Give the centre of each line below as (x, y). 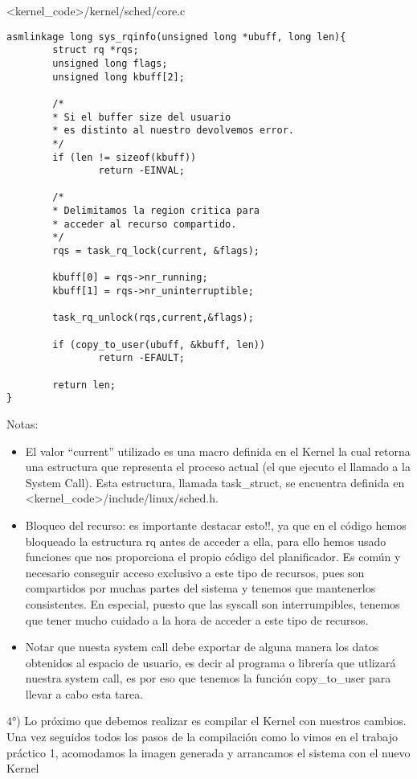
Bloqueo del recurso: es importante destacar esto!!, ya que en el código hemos (216, 525)
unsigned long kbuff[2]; (119, 77)
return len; (84, 385)
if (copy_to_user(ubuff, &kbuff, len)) (159, 344)
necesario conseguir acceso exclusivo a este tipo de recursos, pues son (195, 572)
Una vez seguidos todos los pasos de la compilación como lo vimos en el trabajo (202, 737)
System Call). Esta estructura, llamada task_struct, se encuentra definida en (215, 482)
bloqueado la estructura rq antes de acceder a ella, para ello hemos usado (206, 541)
